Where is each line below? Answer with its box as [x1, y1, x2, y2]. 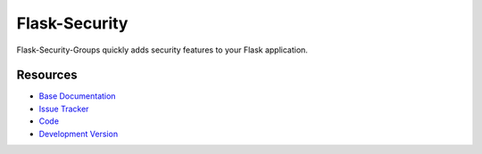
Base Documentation [38, 91, 116, 101]
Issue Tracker [38, 103, 89, 114]
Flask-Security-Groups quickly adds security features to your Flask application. [16, 45, 308, 55]
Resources [16, 68, 78, 83]
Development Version [38, 128, 119, 139]
